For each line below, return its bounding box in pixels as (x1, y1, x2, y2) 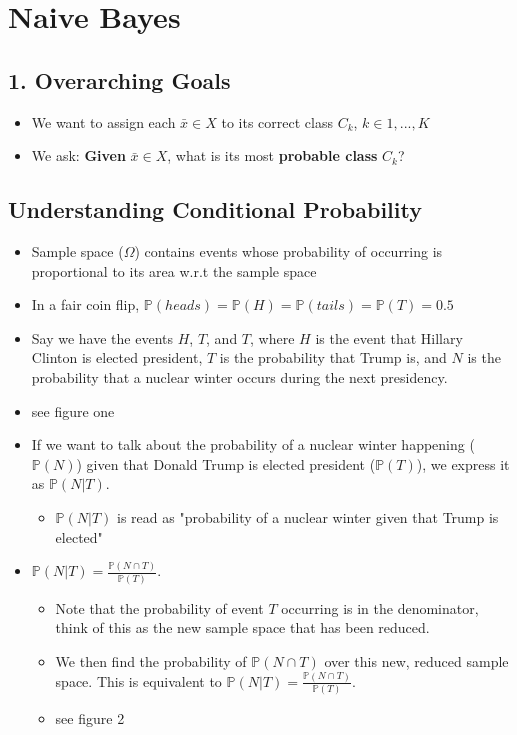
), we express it (416, 453, 510, 474)
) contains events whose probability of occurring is (134, 240, 443, 261)
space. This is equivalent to (55, 670, 222, 691)
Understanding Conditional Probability (8, 194, 422, 225)
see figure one (31, 400, 115, 421)
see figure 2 (55, 708, 125, 729)
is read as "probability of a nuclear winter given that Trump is (117, 506, 499, 527)
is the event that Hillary (315, 327, 463, 348)
